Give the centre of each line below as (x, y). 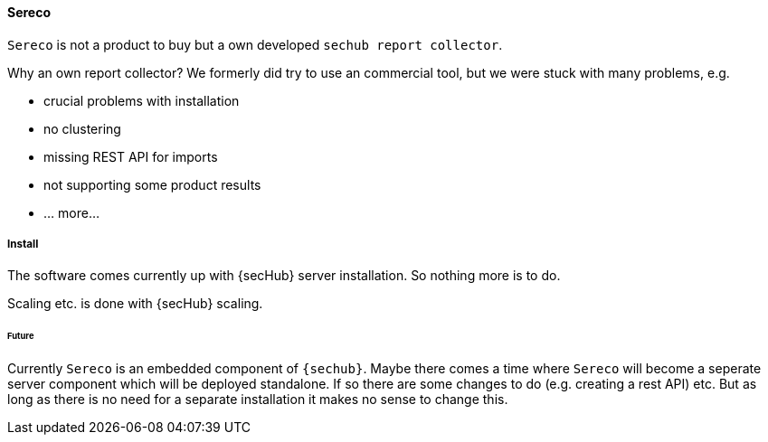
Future (21, 336)
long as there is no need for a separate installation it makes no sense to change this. (258, 400)
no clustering (82, 128)
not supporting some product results (152, 184)
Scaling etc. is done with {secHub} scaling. (135, 304)
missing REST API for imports (131, 156)
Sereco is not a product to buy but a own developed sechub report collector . (255, 44)
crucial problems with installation (142, 100)
